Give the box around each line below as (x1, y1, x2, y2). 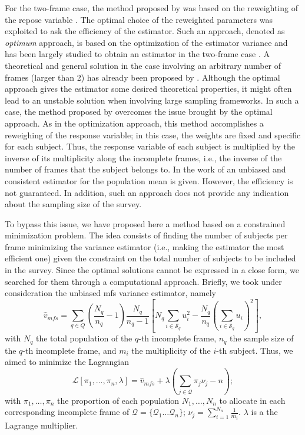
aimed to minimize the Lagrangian (5, 356, 130, 368)
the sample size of (230, 332, 294, 344)
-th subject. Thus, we (216, 344, 293, 356)
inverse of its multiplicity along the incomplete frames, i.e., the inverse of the (5, 151, 282, 164)
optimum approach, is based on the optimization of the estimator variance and (5, 36, 288, 48)
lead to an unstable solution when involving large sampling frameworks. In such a (5, 94, 299, 106)
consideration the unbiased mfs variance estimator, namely (5, 287, 216, 299)
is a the (251, 406, 278, 418)
